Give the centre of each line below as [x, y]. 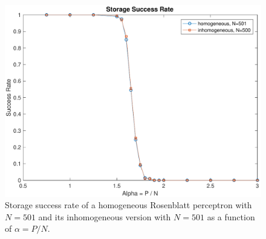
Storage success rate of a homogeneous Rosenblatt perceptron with [128, 205]
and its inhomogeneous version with [105, 216]
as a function [231, 216]
